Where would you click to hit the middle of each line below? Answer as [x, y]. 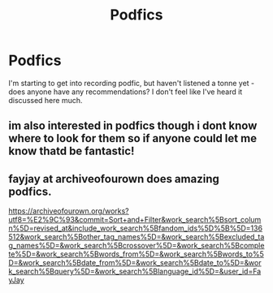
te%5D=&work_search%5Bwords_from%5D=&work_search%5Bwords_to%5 [136, 254]
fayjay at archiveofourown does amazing [114, 179]
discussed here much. [45, 100]
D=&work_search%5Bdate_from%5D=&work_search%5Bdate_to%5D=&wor [135, 263]
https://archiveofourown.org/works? [69, 211]
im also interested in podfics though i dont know [133, 126]
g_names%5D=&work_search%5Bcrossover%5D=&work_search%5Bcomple [136, 246]
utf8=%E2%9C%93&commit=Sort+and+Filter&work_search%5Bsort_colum [135, 220]
